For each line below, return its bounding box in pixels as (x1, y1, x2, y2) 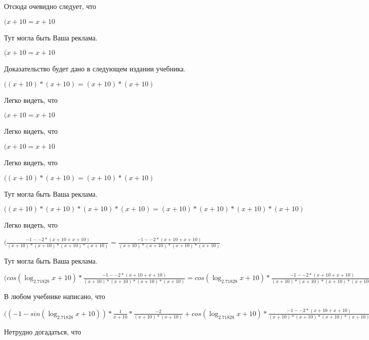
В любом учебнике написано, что (4, 291, 105, 301)
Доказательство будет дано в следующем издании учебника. (4, 63, 186, 74)
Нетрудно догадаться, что (4, 327, 81, 337)
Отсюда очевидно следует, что (4, 1, 96, 11)
